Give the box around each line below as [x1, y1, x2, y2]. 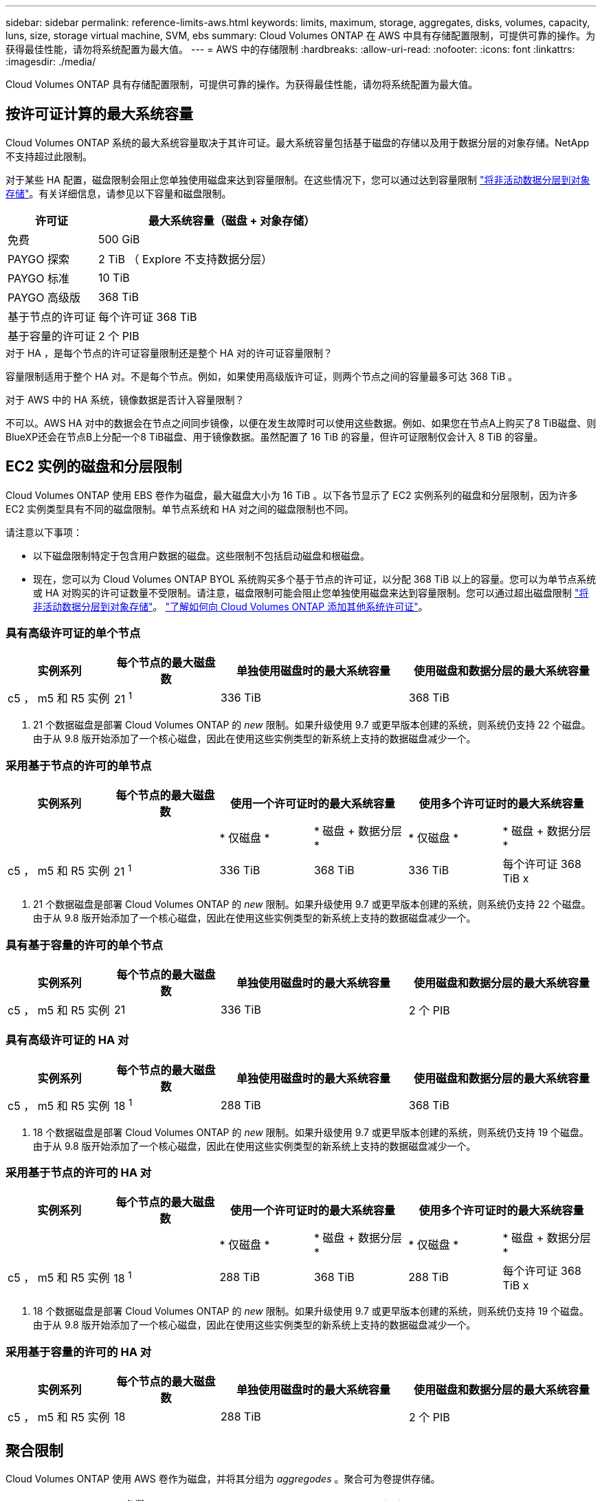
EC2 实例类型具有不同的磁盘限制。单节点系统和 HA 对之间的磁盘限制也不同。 [5, 502, 355, 515]
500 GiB [98, 232, 140, 246]
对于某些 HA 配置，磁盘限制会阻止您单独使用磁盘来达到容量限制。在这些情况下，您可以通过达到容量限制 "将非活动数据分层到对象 [5, 173, 590, 186]
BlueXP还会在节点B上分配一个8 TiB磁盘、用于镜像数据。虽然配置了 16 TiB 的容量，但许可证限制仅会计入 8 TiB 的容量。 [5, 430, 544, 443]
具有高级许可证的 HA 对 [5, 1033, 129, 1047]
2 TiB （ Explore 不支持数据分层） [98, 252, 273, 266]
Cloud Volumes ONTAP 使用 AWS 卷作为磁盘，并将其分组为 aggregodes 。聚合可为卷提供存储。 [5, 1473, 441, 1485]
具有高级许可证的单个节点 [5, 626, 141, 641]
